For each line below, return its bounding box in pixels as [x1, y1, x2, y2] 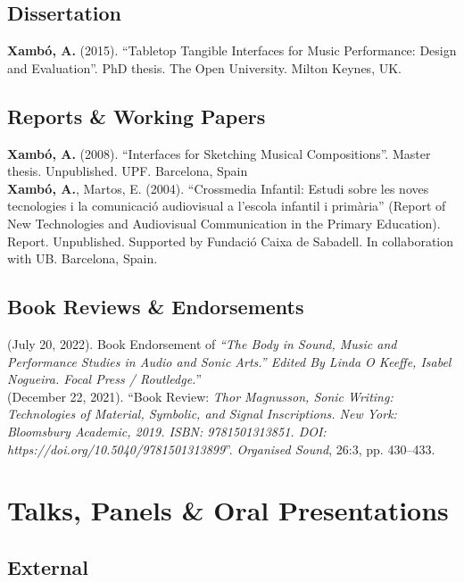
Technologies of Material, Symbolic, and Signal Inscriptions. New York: [7, 404, 397, 423]
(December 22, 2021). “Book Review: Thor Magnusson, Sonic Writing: [7, 387, 394, 405]
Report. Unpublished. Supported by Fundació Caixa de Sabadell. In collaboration [7, 231, 454, 250]
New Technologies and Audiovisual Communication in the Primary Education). [7, 213, 441, 232]
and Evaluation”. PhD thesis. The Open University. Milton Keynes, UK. [7, 58, 402, 77]
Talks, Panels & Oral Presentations [7, 492, 449, 528]
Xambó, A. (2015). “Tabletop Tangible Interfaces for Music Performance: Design [7, 41, 457, 60]
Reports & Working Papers [7, 102, 266, 129]
